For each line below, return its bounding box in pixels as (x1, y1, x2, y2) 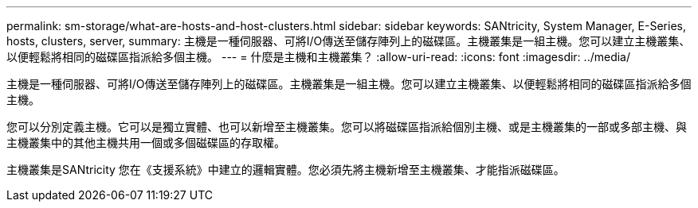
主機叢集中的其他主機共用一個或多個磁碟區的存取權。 (6, 136, 285, 149)
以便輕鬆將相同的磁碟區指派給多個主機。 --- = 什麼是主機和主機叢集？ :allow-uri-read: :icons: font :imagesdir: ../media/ (6, 50, 631, 64)
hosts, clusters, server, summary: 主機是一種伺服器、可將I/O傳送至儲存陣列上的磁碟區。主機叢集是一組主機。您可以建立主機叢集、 (6, 34, 691, 48)
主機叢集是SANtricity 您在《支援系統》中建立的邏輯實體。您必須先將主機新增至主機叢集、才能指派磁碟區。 (6, 163, 565, 176)
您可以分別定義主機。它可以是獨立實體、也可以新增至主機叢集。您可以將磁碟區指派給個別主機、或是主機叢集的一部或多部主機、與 (6, 120, 687, 133)
